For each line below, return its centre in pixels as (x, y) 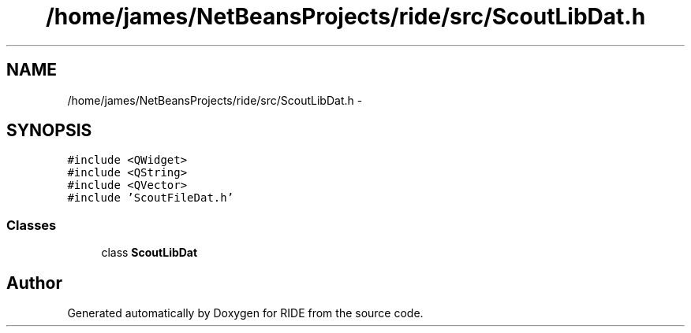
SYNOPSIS (49, 131)
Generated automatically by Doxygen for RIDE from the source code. (245, 313)
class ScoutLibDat (149, 253)
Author (34, 283)
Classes (32, 225)
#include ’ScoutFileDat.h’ (151, 198)
